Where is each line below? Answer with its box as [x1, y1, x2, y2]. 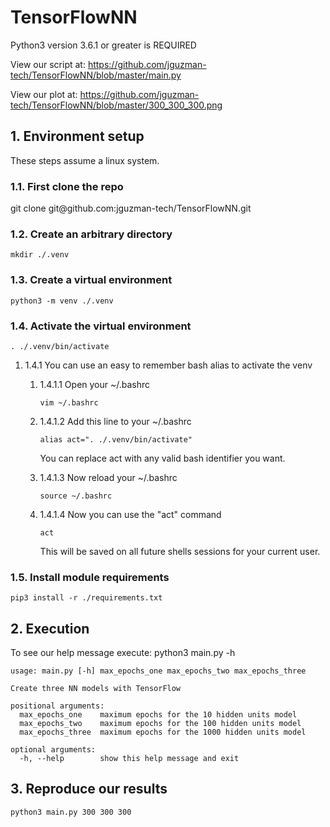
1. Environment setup [10, 128, 145, 145]
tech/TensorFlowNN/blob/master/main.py [10, 69, 182, 81]
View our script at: [10, 58, 86, 70]
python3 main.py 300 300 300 [10, 807, 132, 817]
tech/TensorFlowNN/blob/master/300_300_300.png [10, 99, 223, 111]
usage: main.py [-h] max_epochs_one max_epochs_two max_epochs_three [10, 666, 307, 676]
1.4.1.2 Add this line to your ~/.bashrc [39, 415, 192, 427]
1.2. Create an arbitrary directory [10, 227, 173, 241]
